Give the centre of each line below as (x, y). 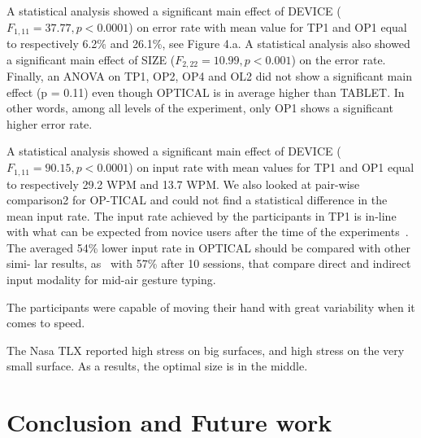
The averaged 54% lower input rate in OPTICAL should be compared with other (208, 247)
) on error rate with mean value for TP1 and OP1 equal (268, 26)
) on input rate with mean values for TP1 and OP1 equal (271, 167)
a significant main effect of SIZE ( (91, 59)
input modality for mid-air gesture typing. (111, 280)
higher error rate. (50, 123)
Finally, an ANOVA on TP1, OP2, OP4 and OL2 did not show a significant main (209, 76)
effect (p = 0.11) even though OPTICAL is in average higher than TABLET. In (206, 92)
